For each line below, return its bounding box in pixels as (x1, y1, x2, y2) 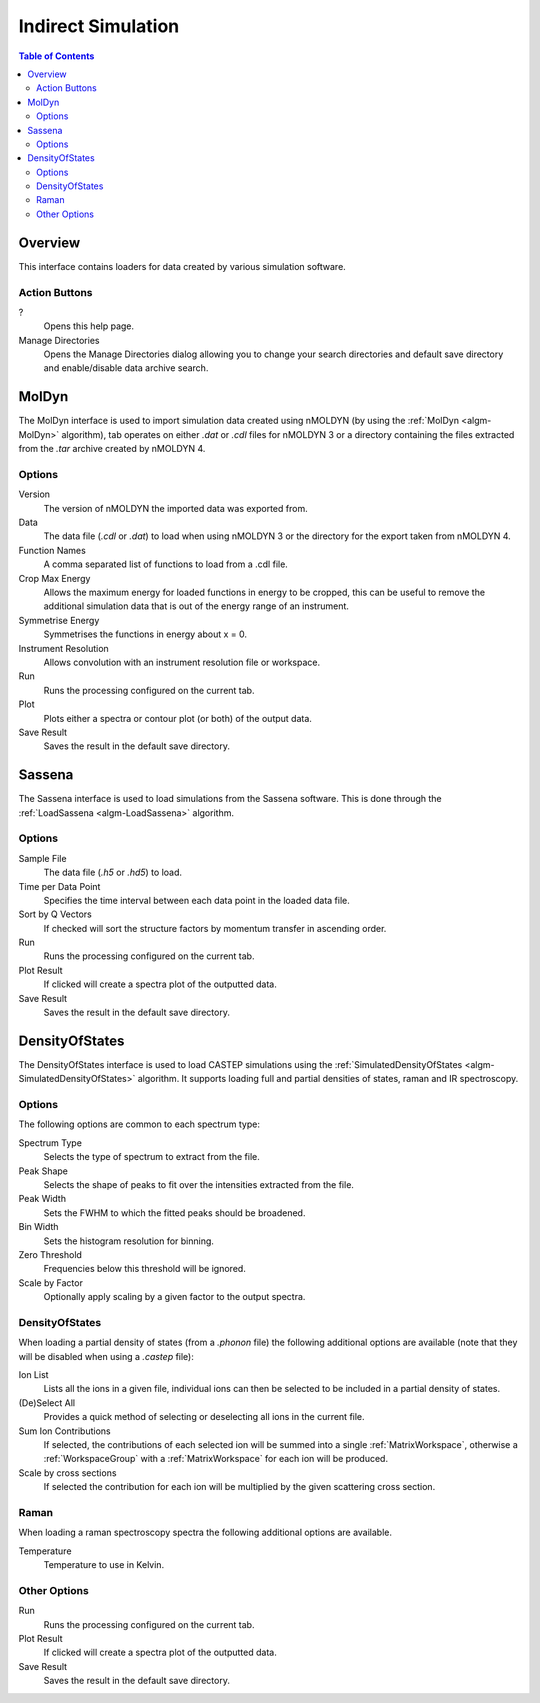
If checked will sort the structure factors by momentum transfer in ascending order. (43, 922, 387, 934)
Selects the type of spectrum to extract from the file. (43, 1151, 260, 1163)
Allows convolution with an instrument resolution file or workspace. (43, 656, 320, 668)
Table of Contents (18, 50, 95, 62)
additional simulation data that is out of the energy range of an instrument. (43, 600, 350, 612)
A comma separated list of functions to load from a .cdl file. (43, 558, 289, 570)
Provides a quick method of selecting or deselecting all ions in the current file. (43, 1411, 365, 1423)
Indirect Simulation (18, 15, 180, 37)
